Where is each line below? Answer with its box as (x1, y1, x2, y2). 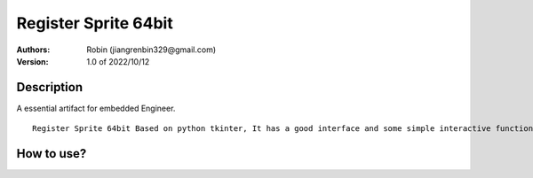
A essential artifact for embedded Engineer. (16, 103, 176, 113)
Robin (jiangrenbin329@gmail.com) (86, 44, 217, 55)
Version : (16, 56, 49, 66)
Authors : (16, 44, 51, 55)
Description (16, 80, 84, 95)
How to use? (16, 146, 87, 161)
